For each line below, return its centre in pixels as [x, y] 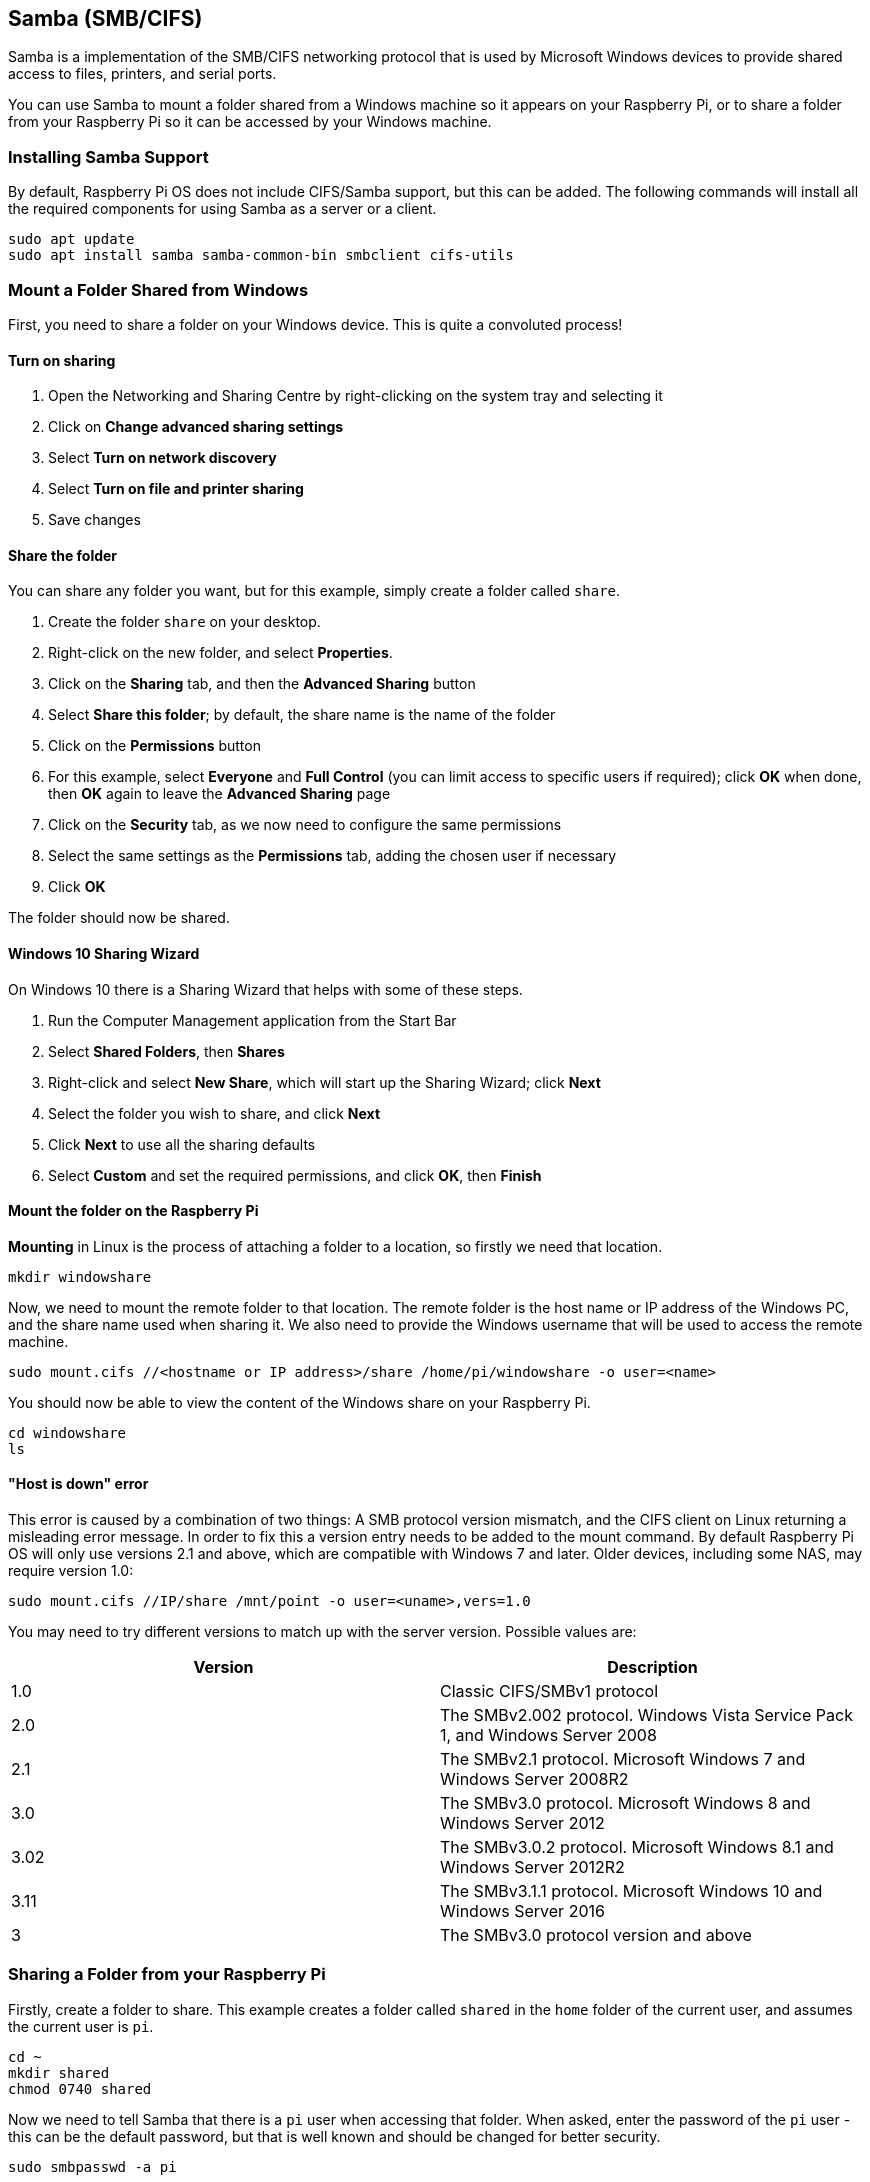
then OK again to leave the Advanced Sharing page [219, 794]
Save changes [94, 520]
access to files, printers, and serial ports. [142, 74]
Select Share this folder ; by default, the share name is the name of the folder [302, 715]
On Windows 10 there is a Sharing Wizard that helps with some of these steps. [265, 989]
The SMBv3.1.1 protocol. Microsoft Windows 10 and [631, 1891]
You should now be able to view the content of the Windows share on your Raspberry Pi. [299, 1402]
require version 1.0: [71, 1571]
